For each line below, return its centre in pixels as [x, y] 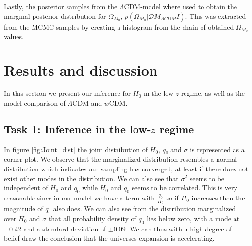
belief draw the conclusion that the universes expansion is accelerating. [109, 238]
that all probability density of [92, 218]
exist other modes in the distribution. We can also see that [91, 178]
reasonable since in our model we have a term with [79, 197]
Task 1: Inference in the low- [77, 129]
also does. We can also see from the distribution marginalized [144, 208]
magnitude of [24, 208]
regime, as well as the [213, 93]
